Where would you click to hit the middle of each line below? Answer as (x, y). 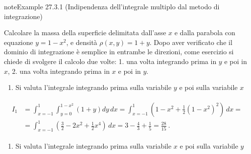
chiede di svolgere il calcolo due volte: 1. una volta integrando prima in (110, 61)
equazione (19, 42)
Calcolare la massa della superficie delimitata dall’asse (85, 33)
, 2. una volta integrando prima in (59, 71)
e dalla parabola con (205, 33)
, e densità (82, 42)
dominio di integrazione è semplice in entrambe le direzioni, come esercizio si (119, 52)
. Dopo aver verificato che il (191, 42)
